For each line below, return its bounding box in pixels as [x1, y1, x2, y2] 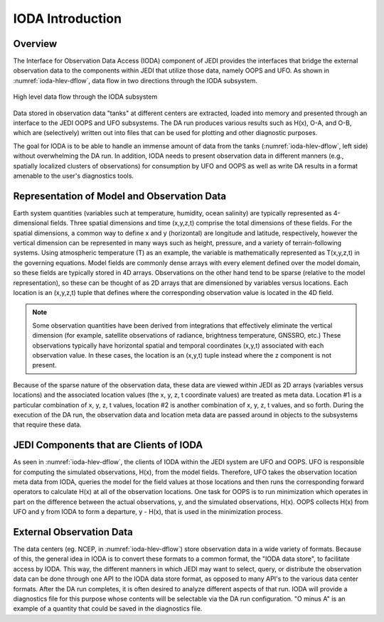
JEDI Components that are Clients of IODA [13, 439, 203, 451]
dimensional [13, 219, 49, 227]
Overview [13, 38, 58, 50]
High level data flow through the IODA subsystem [13, 92, 158, 101]
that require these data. [13, 420, 82, 429]
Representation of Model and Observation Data [13, 190, 227, 202]
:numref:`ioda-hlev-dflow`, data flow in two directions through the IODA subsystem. [13, 76, 257, 85]
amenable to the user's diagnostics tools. [13, 171, 134, 180]
